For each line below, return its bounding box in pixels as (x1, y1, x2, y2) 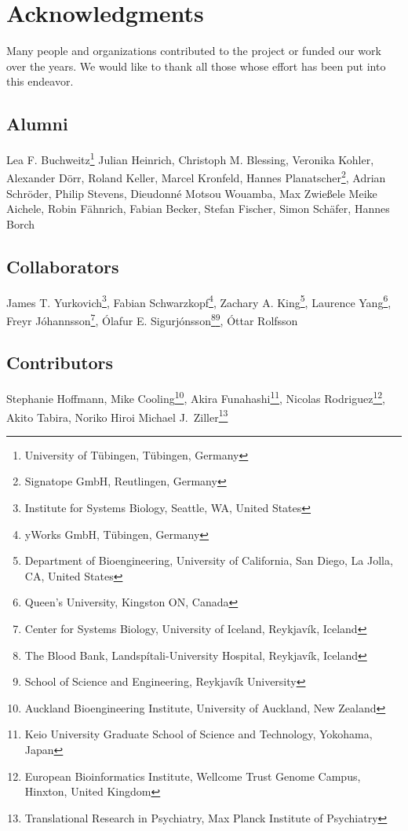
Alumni (6, 112, 68, 136)
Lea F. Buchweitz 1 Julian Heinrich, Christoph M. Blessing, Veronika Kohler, (6, 149, 374, 167)
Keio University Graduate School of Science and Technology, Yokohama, (24, 726, 373, 742)
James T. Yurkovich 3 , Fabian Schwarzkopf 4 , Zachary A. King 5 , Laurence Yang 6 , (6, 291, 392, 310)
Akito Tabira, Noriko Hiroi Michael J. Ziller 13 (6, 406, 228, 425)
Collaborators (6, 254, 119, 278)
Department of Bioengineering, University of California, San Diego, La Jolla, (24, 552, 393, 569)
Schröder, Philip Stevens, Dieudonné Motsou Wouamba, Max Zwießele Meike (6, 185, 377, 201)
